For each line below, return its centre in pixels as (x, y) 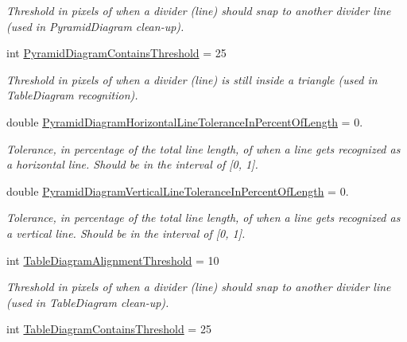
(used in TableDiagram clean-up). (88, 302)
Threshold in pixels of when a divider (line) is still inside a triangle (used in (192, 79)
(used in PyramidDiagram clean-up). (95, 26)
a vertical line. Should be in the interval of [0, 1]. (126, 233)
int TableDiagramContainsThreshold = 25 (109, 329)
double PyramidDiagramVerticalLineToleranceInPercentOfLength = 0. (178, 190)
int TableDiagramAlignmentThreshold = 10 (113, 260)
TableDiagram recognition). (72, 95)
